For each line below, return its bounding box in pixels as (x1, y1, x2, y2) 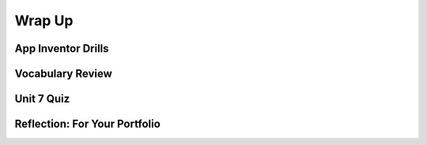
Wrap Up (14, 12, 74, 29)
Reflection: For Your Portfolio (14, 117, 161, 131)
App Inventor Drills (14, 42, 110, 55)
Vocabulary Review (14, 67, 112, 80)
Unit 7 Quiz (14, 92, 70, 106)
